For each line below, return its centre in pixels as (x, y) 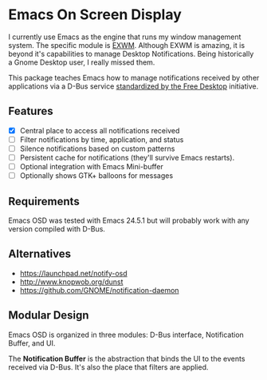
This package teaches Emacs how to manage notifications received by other (134, 77)
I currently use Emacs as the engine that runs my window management (125, 37)
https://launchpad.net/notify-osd (73, 273)
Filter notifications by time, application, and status (102, 139)
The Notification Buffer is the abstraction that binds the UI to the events (127, 358)
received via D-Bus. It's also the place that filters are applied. (108, 367)
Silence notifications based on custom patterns (97, 148)
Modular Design (49, 316)
